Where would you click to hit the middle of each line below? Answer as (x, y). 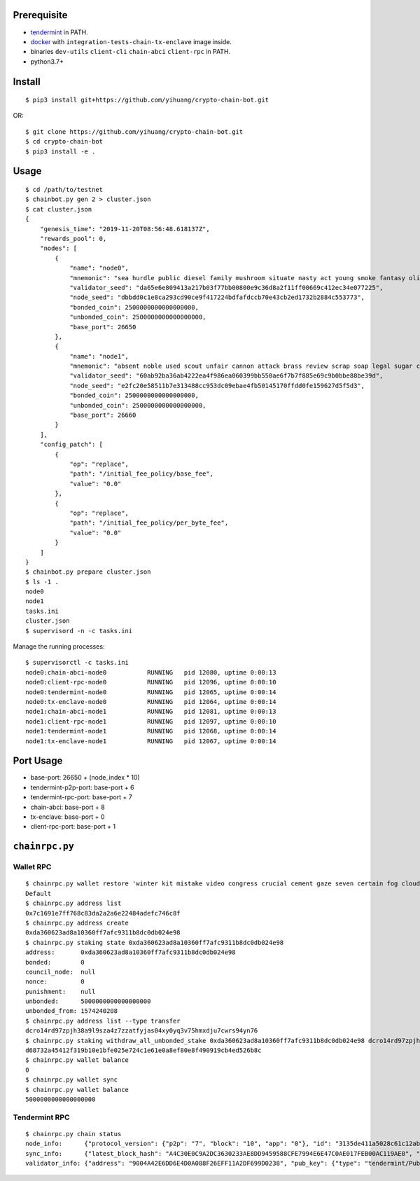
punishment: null (61, 992)
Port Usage (38, 761)
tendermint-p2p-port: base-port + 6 (82, 787)
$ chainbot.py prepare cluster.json (88, 572)
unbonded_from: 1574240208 (72, 1011)
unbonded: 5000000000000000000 (88, 1001)
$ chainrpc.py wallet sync (72, 1080)
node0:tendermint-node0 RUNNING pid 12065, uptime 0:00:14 (151, 692)
